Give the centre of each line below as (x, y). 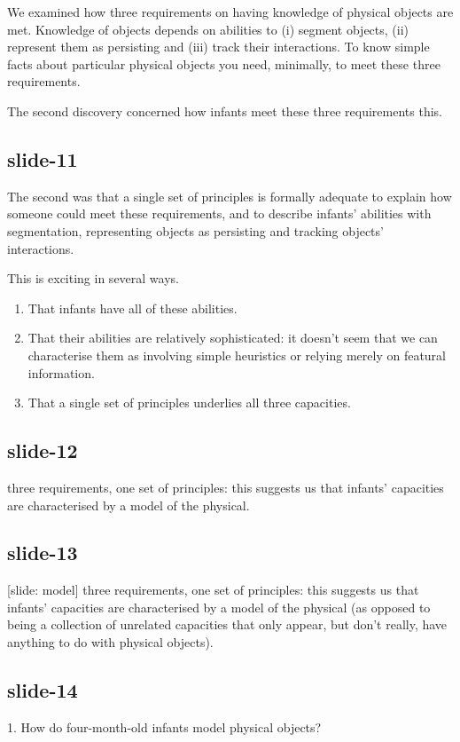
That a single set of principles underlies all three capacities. (189, 403)
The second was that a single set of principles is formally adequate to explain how (230, 196)
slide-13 (43, 553)
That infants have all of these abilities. (133, 308)
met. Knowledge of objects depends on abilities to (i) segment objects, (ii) (208, 29)
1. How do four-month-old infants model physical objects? (164, 726)
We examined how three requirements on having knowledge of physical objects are (230, 12)
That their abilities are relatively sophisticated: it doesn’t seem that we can (233, 338)
